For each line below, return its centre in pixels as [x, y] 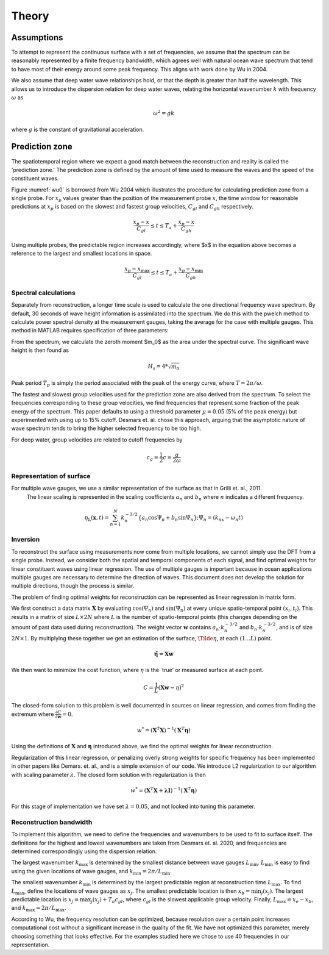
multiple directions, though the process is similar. [73, 586]
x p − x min [191, 270]
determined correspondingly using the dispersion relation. [84, 851]
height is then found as [40, 350]
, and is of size [295, 627]
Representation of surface [51, 476]
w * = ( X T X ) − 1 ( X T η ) [164, 730]
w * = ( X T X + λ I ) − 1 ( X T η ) [164, 790]
